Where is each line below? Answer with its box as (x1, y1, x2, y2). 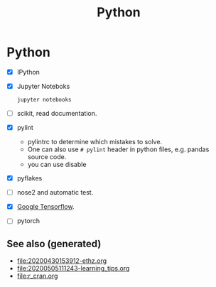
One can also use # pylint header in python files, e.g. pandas (27, 145, 210, 153)
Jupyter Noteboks (16, 82, 70, 90)
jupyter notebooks (16, 97, 72, 104)
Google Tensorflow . (16, 202, 75, 211)
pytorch (16, 217, 40, 225)
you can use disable (27, 161, 87, 169)
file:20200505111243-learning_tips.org (16, 264, 130, 273)
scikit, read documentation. (16, 109, 97, 117)
